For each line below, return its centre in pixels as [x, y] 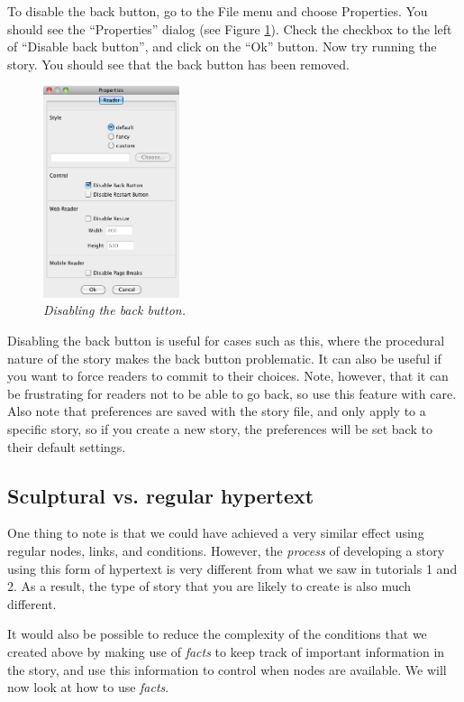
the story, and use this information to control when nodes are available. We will [227, 669]
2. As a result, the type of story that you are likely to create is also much [209, 586]
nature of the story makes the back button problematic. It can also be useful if [224, 358]
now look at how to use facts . [88, 687]
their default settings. [67, 446]
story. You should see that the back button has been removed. [178, 64]
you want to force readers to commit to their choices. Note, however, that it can [228, 376]
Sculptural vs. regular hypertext [161, 495]
